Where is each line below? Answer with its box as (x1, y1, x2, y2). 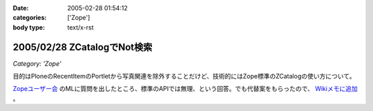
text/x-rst (67, 23, 94, 31)
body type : (12, 23, 45, 31)
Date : (12, 4, 29, 12)
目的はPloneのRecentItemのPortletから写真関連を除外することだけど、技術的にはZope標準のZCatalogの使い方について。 (12, 72, 356, 81)
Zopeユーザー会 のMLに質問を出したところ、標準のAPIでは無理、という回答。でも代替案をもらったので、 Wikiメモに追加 (12, 85, 358, 93)
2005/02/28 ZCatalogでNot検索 (12, 41, 153, 53)
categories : (12, 14, 47, 22)
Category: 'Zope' (12, 59, 61, 68)
